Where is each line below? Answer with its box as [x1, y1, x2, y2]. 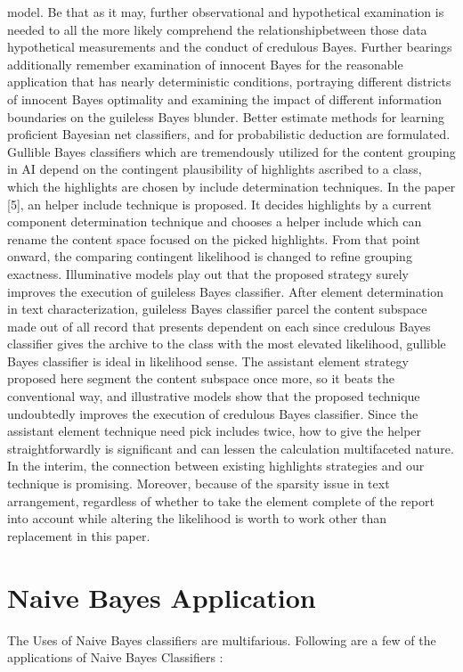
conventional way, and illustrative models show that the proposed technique [7, 387, 420, 406]
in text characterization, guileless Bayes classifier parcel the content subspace [7, 299, 427, 318]
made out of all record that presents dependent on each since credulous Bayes [7, 316, 431, 335]
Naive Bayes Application [7, 578, 316, 615]
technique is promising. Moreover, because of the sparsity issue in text [7, 474, 390, 493]
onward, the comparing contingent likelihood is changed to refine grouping [7, 247, 412, 266]
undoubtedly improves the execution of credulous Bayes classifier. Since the [7, 404, 418, 422]
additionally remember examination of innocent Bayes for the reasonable [7, 54, 403, 73]
